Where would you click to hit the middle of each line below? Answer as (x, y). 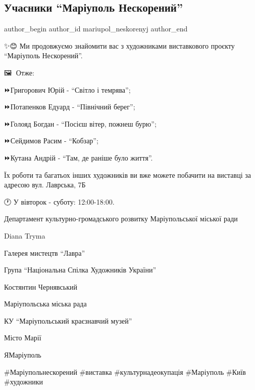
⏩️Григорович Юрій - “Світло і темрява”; (67, 89)
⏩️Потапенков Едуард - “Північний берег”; (70, 107)
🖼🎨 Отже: (19, 72)
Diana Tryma (25, 235)
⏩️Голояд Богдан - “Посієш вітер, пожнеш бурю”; (80, 123)
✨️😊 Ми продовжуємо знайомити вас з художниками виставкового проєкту (119, 45)
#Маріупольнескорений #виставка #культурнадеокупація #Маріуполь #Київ (125, 372)
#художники (23, 382)
